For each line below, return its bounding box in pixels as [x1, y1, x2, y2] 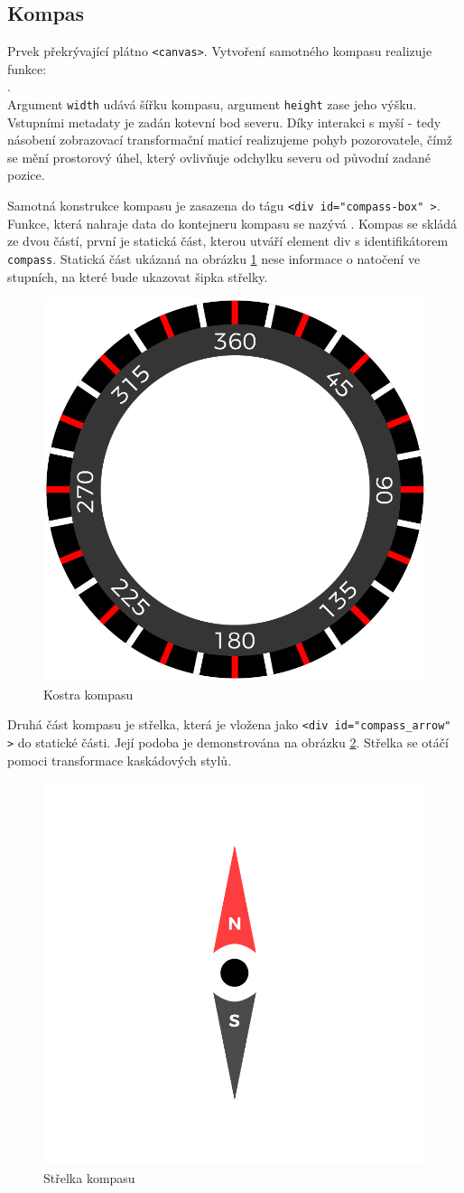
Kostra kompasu [43, 684, 134, 703]
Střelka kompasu [43, 1168, 135, 1187]
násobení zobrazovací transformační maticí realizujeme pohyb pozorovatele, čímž [7, 130, 453, 149]
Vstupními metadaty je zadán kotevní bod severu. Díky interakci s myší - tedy [7, 112, 441, 131]
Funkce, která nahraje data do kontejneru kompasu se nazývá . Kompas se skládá [7, 213, 458, 232]
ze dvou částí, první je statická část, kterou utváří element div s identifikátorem [7, 231, 449, 250]
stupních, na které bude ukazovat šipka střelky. [7, 267, 268, 286]
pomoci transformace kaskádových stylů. [7, 750, 232, 769]
